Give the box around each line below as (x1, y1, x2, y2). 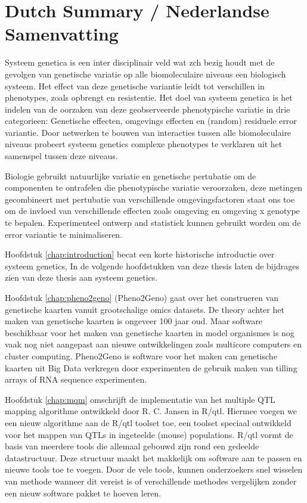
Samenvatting (5, 21, 119, 46)
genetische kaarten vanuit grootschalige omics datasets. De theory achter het (5, 303, 284, 315)
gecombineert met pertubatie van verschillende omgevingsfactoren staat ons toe (5, 192, 295, 205)
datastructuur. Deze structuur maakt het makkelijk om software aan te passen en (5, 451, 302, 464)
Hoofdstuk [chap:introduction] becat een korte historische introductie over (5, 248, 275, 260)
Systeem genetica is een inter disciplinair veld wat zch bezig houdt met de (5, 56, 275, 69)
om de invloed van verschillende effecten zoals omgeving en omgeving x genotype (5, 204, 300, 217)
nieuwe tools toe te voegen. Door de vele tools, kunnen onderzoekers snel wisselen (5, 463, 303, 476)
